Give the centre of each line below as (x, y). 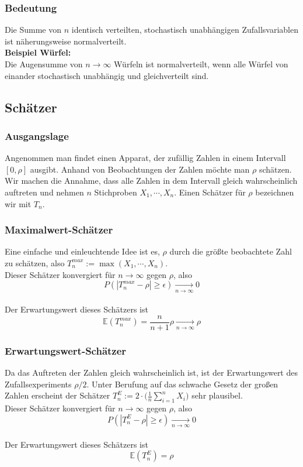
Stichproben (116, 192)
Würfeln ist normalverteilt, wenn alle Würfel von (201, 64)
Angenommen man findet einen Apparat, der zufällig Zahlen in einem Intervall (145, 158)
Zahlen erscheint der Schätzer (58, 395)
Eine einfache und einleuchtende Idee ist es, (82, 251)
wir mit (18, 203)
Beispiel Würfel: (38, 52)
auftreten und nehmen (44, 192)
